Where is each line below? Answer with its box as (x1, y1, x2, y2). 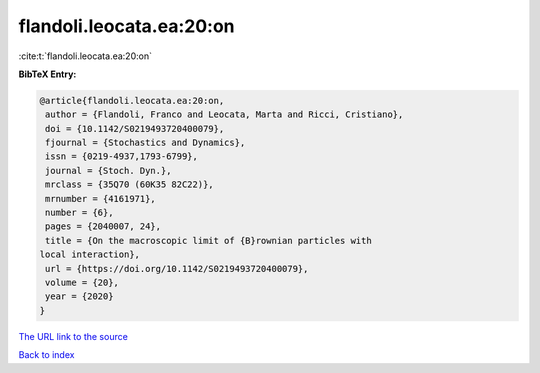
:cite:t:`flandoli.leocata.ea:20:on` (18, 50, 152, 62)
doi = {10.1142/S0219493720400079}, (45, 123, 225, 134)
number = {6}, (45, 207, 114, 219)
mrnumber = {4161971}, (45, 193, 157, 204)
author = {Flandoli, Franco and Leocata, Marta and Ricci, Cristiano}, (45, 109, 404, 120)
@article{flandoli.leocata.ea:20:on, (39, 95, 225, 106)
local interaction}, (39, 249, 140, 260)
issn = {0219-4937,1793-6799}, (45, 151, 199, 162)
